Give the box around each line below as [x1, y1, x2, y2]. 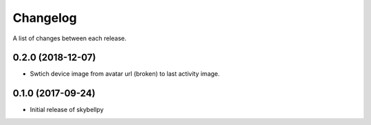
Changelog [12, 10, 77, 25]
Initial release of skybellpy [30, 106, 104, 114]
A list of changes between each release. [12, 34, 127, 42]
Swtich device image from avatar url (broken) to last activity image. [30, 70, 220, 78]
